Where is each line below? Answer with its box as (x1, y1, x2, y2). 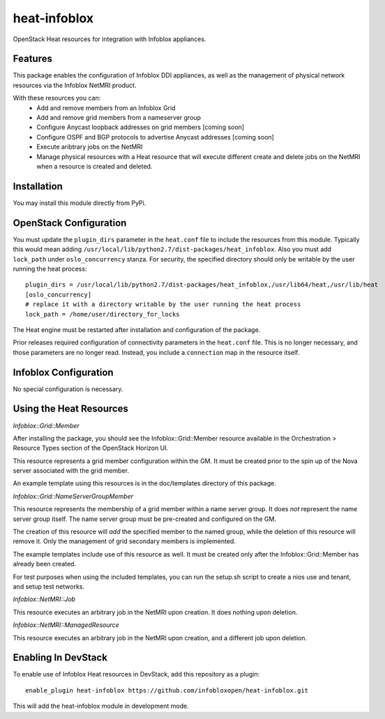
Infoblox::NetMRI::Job (13, 595, 76, 603)
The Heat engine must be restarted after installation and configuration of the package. (13, 325, 261, 334)
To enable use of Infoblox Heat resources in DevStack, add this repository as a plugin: (13, 670, 260, 679)
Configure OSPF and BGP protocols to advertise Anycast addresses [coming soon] (36, 133, 275, 141)
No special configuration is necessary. (13, 384, 123, 393)
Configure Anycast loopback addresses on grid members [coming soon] (36, 123, 244, 132)
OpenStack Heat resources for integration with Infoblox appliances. (13, 35, 206, 43)
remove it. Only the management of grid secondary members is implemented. (13, 537, 236, 545)
